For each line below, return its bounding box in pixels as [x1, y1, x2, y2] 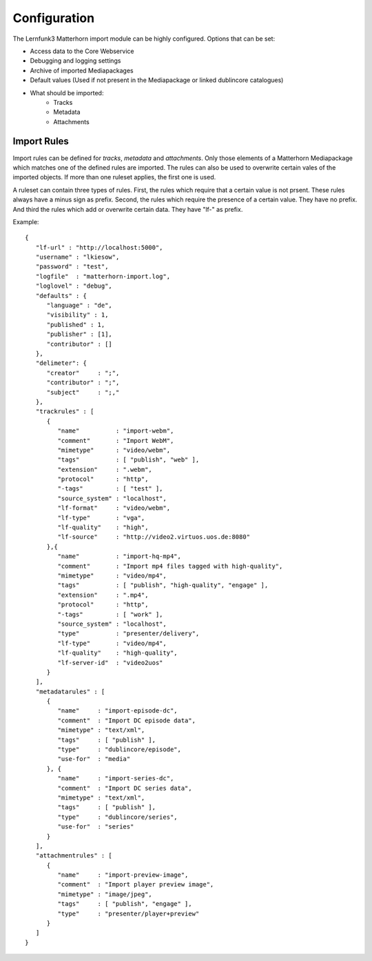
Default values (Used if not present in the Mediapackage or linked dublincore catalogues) [30, 76, 284, 84]
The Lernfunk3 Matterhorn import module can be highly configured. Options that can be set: [12, 34, 276, 43]
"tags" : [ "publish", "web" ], [57, 456, 200, 464]
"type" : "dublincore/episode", [57, 746, 182, 753]
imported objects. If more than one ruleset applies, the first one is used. [12, 173, 216, 181]
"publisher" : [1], [46, 330, 113, 338]
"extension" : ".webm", [57, 466, 153, 473]
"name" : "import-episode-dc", [57, 707, 178, 715]
